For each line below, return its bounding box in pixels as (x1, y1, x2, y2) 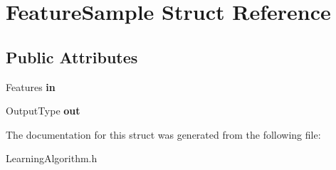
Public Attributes (6, 46, 138, 68)
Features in (6, 79, 56, 94)
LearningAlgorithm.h (6, 151, 98, 166)
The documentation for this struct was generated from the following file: (6, 127, 321, 142)
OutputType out (6, 103, 80, 118)
